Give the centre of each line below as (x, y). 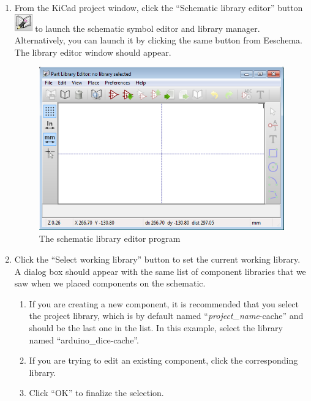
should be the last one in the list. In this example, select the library (156, 327)
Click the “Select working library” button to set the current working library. (157, 259)
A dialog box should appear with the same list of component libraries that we (160, 271)
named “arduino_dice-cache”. (84, 339)
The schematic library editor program (110, 238)
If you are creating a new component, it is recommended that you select (164, 303)
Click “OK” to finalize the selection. (96, 393)
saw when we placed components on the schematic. (110, 283)
